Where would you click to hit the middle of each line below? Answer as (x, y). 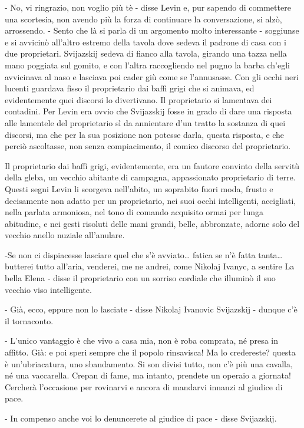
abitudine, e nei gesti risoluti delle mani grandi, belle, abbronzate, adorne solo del (152, 223)
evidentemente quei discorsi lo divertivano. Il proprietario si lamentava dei (138, 99)
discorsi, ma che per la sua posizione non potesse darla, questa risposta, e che (145, 134)
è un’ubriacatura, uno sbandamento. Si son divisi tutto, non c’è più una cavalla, (149, 363)
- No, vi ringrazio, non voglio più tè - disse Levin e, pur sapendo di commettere (148, 7)
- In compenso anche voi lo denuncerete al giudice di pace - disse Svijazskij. (141, 418)
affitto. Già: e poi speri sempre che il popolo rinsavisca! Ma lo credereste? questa (150, 352)
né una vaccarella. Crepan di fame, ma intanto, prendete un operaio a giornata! (148, 375)
